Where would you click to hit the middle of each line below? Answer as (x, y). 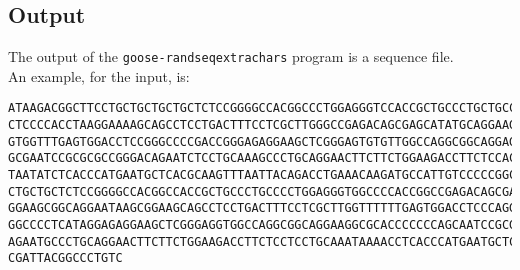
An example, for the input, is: (99, 75)
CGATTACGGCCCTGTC (65, 258)
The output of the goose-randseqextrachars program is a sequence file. (231, 56)
